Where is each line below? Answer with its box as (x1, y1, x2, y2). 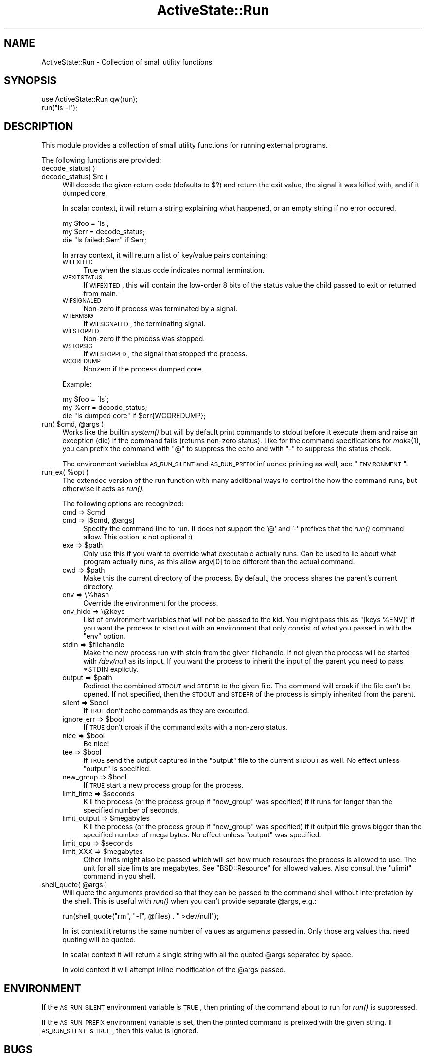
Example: (62, 380, 92, 389)
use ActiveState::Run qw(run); (41, 95, 138, 104)
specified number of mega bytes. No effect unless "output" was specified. (83, 831, 321, 839)
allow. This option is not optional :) (83, 533, 193, 541)
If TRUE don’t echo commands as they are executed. (83, 706, 249, 715)
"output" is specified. (83, 764, 151, 773)
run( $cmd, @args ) (41, 420, 104, 428)
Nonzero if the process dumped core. (83, 365, 203, 373)
